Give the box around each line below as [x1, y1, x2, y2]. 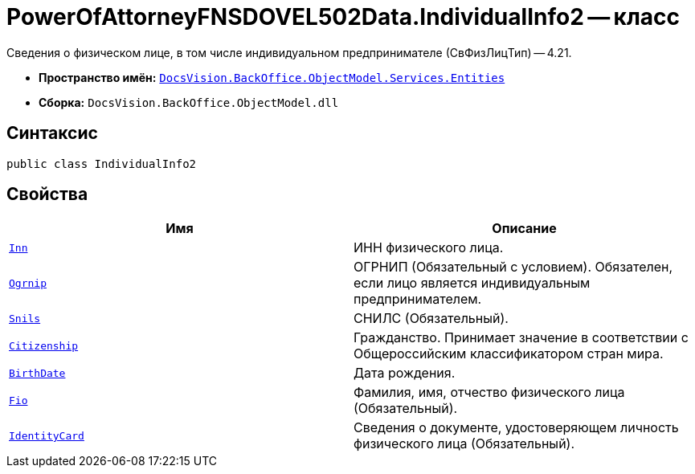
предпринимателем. [354, 291, 482, 308]
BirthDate [9, 366, 66, 379]
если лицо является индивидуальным [354, 275, 591, 292]
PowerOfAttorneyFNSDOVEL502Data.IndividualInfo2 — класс [6, 3, 681, 31]
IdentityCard [9, 429, 84, 442]
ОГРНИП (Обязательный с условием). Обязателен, [354, 259, 673, 276]
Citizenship [9, 339, 79, 352]
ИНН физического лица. [354, 239, 504, 256]
